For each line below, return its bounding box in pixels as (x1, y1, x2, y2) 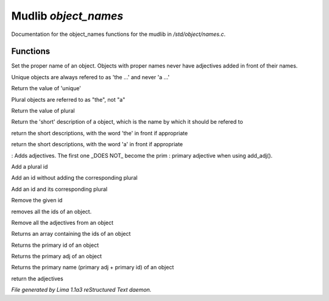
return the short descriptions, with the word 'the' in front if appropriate (11, 129, 188, 136)
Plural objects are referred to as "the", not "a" (11, 96, 126, 103)
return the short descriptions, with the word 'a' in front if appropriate (11, 141, 183, 148)
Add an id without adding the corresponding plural (11, 174, 138, 182)
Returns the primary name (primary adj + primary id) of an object (11, 264, 174, 271)
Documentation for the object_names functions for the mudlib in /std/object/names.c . (11, 30, 226, 38)
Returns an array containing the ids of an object (11, 230, 131, 238)
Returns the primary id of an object (11, 241, 99, 249)
